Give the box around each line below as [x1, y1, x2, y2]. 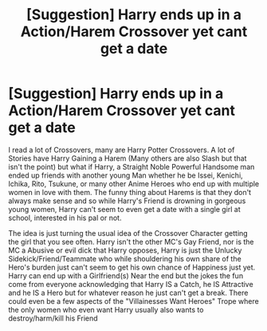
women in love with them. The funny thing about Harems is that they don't [8, 187, 252, 197]
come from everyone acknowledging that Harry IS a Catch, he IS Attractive [8, 279, 253, 289]
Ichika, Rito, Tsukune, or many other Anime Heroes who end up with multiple [8, 178, 260, 189]
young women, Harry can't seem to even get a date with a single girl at [8, 204, 241, 213]
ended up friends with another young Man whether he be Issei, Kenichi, [8, 170, 243, 180]
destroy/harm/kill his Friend [8, 313, 98, 323]
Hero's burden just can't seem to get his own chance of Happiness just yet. [8, 262, 256, 272]
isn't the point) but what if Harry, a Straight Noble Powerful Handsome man [8, 162, 255, 171]
